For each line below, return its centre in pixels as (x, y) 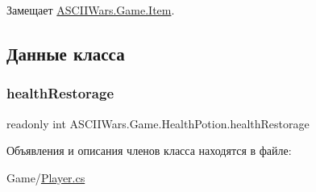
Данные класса (66, 53)
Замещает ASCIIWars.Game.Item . (91, 10)
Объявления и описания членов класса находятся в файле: (149, 150)
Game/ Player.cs (46, 177)
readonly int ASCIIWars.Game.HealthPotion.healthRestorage (158, 123)
